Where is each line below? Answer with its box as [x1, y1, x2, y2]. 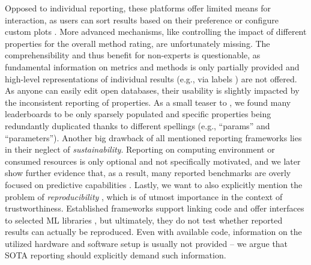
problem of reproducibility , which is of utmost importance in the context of [5, 190, 283, 203]
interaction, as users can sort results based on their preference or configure [5, 13, 279, 26]
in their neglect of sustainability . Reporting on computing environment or [5, 143, 275, 156]
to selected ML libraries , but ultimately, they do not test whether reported [5, 213, 283, 226]
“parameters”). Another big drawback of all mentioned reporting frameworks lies [5, 131, 302, 144]
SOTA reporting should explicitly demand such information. [5, 249, 226, 261]
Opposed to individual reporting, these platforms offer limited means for [5, 2, 271, 14]
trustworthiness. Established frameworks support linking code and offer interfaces [5, 202, 304, 215]
